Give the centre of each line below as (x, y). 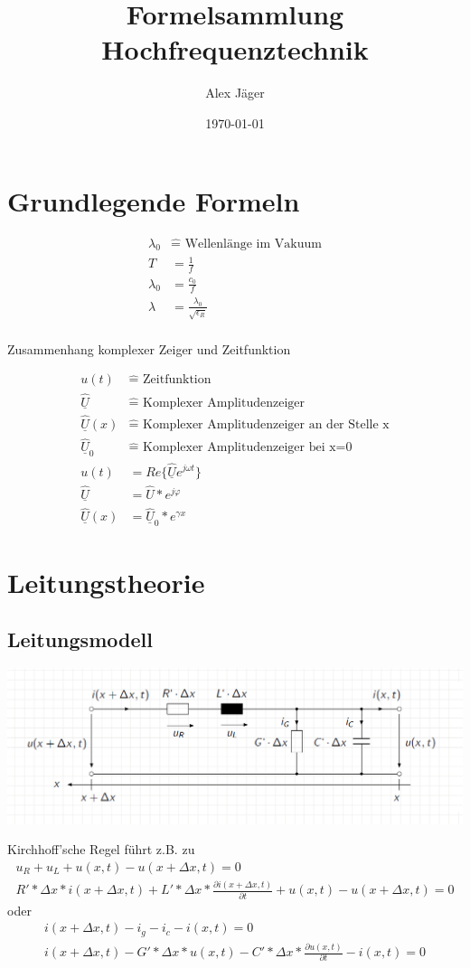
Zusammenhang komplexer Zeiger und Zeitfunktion (149, 348)
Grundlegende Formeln (154, 200)
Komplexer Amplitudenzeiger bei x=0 (248, 448)
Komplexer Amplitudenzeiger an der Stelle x (266, 425)
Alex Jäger (235, 93)
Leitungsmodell (80, 639)
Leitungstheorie (106, 582)
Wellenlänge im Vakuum (253, 244)
